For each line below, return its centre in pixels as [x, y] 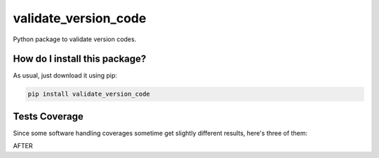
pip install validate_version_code [89, 94]
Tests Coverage [48, 116]
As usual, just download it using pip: [65, 76]
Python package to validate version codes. [75, 39]
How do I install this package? [80, 59]
